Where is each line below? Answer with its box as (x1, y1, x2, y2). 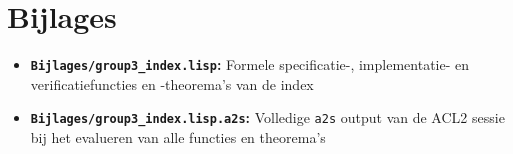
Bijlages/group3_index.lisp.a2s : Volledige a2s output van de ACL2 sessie (30, 107, 505, 128)
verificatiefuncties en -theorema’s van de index (30, 73, 314, 94)
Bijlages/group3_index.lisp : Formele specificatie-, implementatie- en (30, 54, 470, 75)
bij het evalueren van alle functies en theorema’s (30, 127, 326, 148)
